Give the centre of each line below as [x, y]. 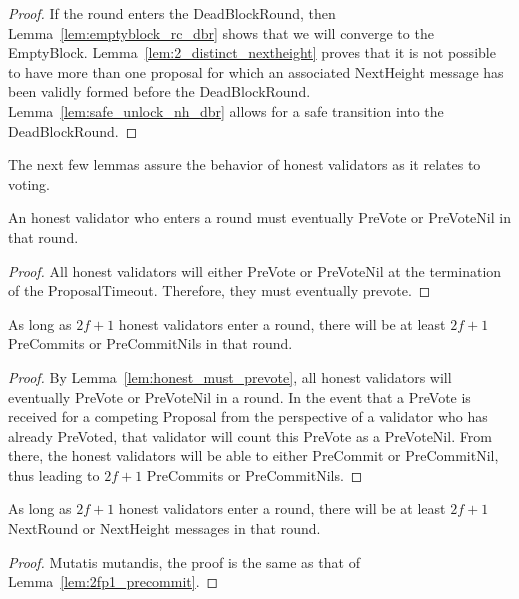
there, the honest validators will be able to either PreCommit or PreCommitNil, [253, 455]
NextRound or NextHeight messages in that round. [164, 528]
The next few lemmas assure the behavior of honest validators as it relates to [244, 164]
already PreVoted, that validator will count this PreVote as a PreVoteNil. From [250, 435]
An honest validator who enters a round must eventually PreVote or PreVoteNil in [259, 217]
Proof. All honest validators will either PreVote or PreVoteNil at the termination [255, 270]
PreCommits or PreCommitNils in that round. [150, 343]
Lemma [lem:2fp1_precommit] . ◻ [113, 581]
